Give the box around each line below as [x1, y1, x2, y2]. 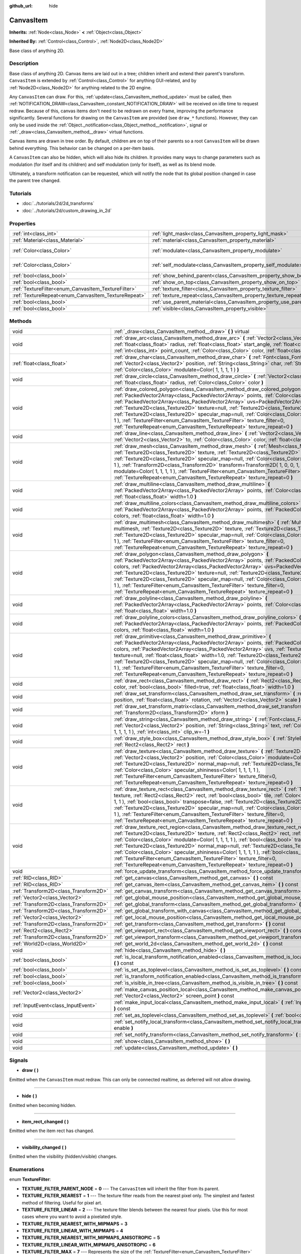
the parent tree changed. [9, 178, 61, 184]
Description [9, 60, 39, 67]
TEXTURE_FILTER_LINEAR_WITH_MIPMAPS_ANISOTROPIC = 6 [22, 1241, 156, 1247]
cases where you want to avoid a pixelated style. [22, 1214, 122, 1220]
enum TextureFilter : [9, 1176, 51, 1182]
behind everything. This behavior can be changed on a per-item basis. [9, 145, 155, 151]
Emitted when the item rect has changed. [9, 1128, 94, 1134]
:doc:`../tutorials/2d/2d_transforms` [22, 201, 95, 207]
